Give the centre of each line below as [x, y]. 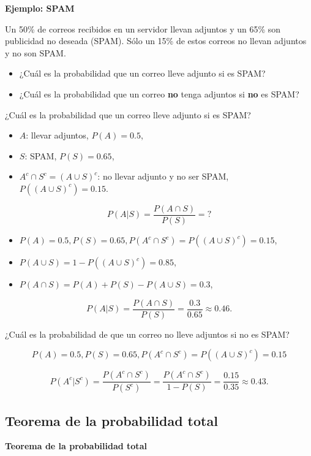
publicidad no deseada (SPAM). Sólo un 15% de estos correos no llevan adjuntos [156, 41]
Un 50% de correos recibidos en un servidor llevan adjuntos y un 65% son [143, 28]
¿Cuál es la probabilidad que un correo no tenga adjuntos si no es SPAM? [159, 93]
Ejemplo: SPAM [40, 8]
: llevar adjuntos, [57, 135]
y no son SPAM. [36, 52]
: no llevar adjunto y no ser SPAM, [163, 176]
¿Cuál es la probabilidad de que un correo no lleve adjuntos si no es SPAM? [147, 334]
